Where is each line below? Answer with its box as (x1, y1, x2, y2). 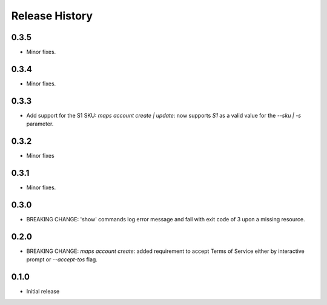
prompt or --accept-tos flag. (26, 256, 98, 263)
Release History (11, 9, 93, 22)
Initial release (26, 288, 60, 295)
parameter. (26, 120, 54, 127)
